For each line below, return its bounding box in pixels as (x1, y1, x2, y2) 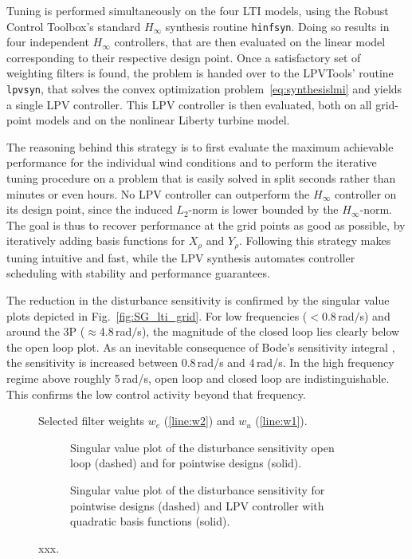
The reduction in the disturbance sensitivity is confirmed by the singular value (6, 292, 390, 309)
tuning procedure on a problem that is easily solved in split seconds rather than (6, 170, 396, 187)
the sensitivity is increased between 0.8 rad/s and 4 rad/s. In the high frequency (6, 354, 394, 371)
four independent (6, 33, 89, 50)
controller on (334, 185, 397, 202)
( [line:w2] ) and (163, 412, 235, 429)
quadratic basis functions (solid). (70, 513, 230, 529)
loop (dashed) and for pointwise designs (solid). (70, 455, 302, 471)
